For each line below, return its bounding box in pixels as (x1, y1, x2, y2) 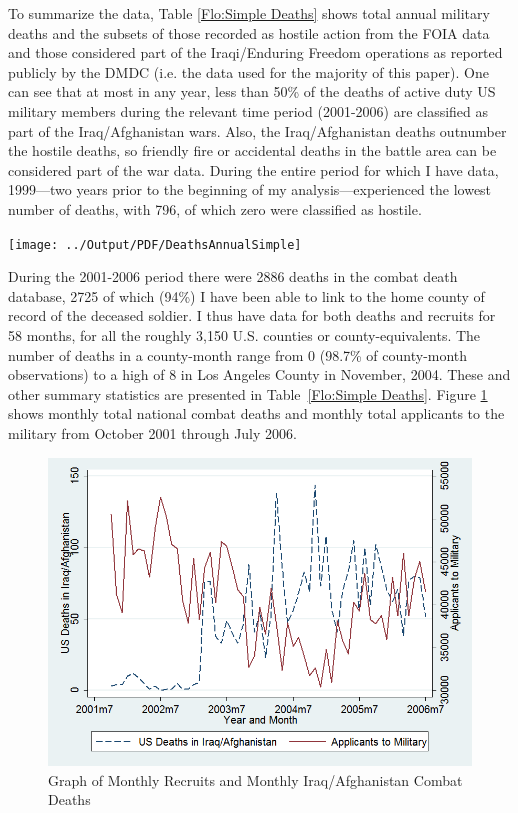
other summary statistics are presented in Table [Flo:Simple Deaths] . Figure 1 (8, 383, 488, 404)
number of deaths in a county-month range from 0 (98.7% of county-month (8, 344, 468, 365)
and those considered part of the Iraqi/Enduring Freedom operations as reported (8, 42, 503, 63)
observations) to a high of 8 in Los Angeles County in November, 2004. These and (8, 364, 511, 385)
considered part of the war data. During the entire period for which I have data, (8, 159, 499, 180)
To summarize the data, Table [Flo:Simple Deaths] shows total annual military (8, 3, 490, 23)
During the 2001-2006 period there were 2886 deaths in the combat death (8, 266, 458, 287)
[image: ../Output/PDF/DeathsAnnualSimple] (8, 237, 302, 252)
